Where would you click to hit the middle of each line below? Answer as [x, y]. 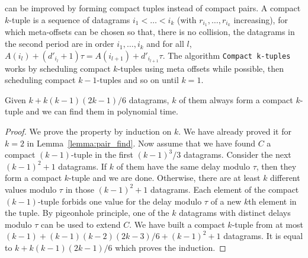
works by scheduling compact [58, 68]
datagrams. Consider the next [237, 155]
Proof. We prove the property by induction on [88, 131]
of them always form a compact [236, 99]
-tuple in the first [102, 155]
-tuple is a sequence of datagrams [70, 19]
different [285, 178]
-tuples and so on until [138, 80]
